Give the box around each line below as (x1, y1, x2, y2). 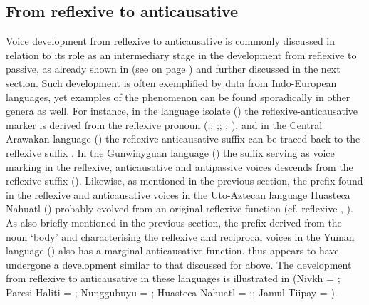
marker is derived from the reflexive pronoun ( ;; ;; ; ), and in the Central (6, 117, 323, 132)
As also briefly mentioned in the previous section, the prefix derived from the (6, 214, 342, 229)
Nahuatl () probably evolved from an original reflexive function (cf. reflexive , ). (6, 201, 353, 216)
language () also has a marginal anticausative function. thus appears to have (6, 243, 339, 258)
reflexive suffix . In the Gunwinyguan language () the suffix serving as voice (6, 145, 335, 160)
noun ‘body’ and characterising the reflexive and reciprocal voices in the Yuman (6, 229, 355, 244)
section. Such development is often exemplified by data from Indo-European (6, 75, 337, 90)
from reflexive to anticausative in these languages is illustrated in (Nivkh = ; (6, 271, 341, 286)
